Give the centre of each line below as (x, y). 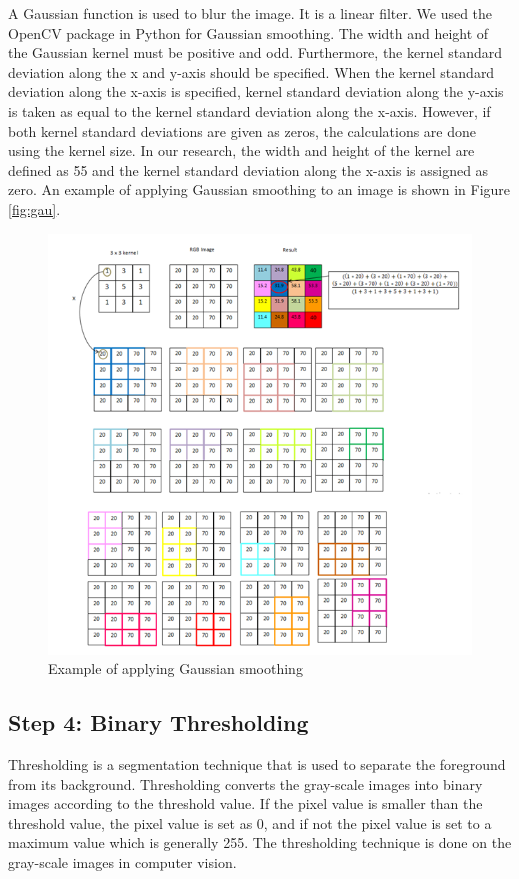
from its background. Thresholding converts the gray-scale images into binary (245, 783)
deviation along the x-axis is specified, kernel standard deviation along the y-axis (256, 91)
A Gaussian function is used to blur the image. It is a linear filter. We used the (250, 13)
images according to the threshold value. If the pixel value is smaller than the (245, 803)
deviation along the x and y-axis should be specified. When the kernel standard (251, 71)
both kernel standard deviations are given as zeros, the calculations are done (242, 130)
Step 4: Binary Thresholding (158, 722)
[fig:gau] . (34, 208)
